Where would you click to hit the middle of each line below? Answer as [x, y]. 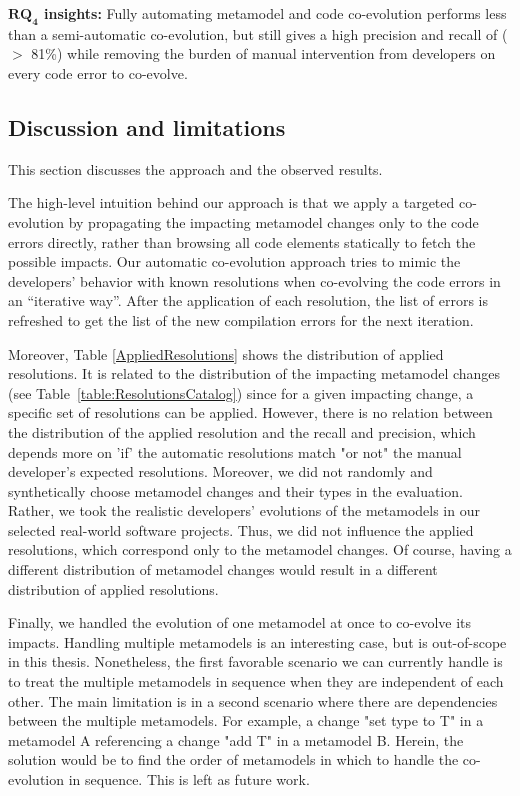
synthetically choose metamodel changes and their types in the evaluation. [235, 490]
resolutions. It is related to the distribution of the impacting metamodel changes [254, 373]
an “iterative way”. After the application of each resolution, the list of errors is [248, 300]
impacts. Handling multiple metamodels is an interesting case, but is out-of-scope [257, 641]
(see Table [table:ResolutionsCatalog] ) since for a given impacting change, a [241, 392]
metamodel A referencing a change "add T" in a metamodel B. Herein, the [236, 739]
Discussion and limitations [147, 126]
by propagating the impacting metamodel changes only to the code [273, 221]
